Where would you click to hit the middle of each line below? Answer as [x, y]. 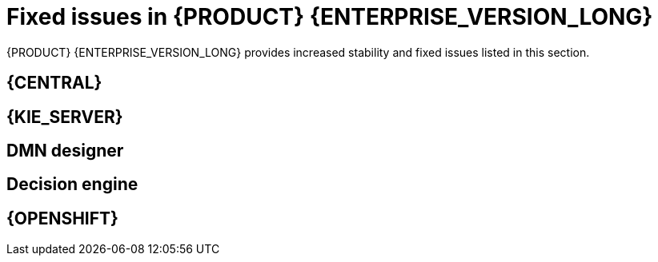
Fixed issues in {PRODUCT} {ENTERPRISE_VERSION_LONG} [330, 17]
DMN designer [65, 151]
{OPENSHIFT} [62, 218]
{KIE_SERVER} [65, 117]
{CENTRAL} [54, 83]
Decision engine [72, 185]
